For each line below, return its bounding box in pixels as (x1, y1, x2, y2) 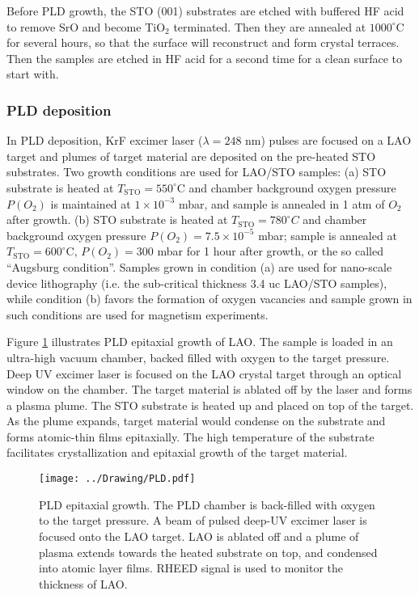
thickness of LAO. (39, 575, 128, 592)
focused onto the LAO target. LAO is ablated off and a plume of (39, 527, 359, 544)
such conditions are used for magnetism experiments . (6, 306, 269, 323)
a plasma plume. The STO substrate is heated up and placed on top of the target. (6, 396, 414, 413)
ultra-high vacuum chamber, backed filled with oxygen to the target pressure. (6, 348, 390, 365)
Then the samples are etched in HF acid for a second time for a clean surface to (6, 49, 403, 66)
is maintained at (50, 195, 131, 212)
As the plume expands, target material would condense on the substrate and (6, 412, 386, 429)
